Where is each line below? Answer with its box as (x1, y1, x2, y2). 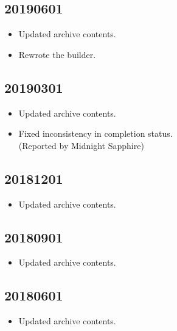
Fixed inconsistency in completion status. (18, 127, 173, 140)
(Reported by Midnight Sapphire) (18, 139, 144, 151)
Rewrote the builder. (18, 48, 96, 60)
